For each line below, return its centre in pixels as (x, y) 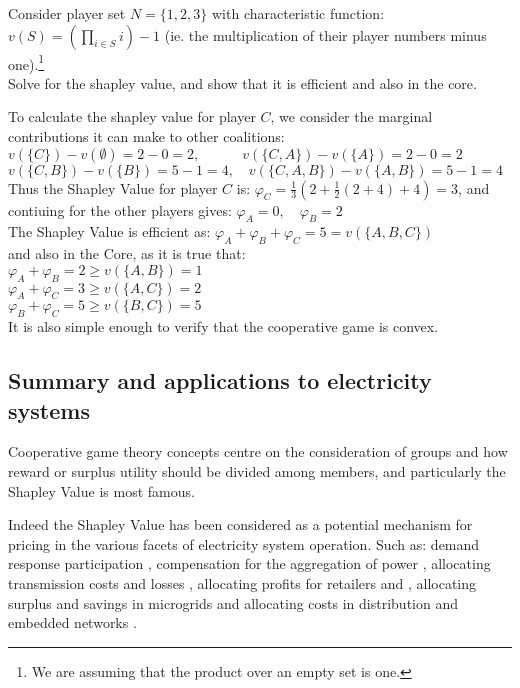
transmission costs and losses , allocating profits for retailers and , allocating (242, 582)
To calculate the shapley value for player (132, 116)
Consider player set (67, 13)
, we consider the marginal (351, 116)
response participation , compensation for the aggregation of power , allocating (249, 563)
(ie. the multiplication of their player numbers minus (325, 34)
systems (49, 409)
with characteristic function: (298, 13)
